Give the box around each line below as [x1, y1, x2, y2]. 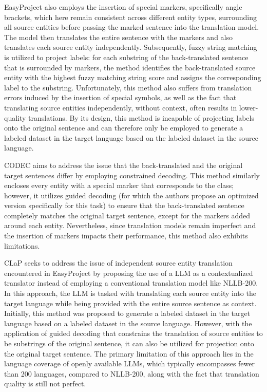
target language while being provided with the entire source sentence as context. [4, 297, 257, 308]
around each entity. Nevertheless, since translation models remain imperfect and [4, 220, 256, 231]
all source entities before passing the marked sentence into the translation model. [4, 22, 259, 32]
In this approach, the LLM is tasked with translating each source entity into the [4, 288, 256, 298]
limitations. [4, 240, 40, 251]
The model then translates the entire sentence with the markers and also [4, 31, 233, 42]
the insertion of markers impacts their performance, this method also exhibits [4, 230, 248, 241]
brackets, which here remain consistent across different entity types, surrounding [4, 11, 257, 22]
